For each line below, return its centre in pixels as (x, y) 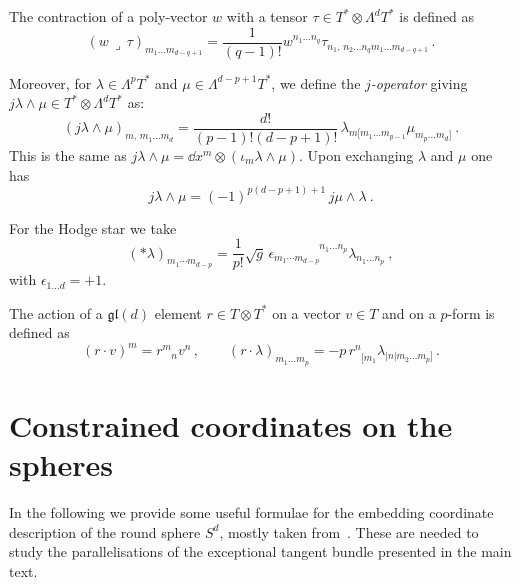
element (178, 312)
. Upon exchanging (356, 154)
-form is (471, 312)
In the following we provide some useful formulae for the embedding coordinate (251, 511)
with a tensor (267, 16)
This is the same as (68, 154)
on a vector (306, 312)
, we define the (316, 82)
